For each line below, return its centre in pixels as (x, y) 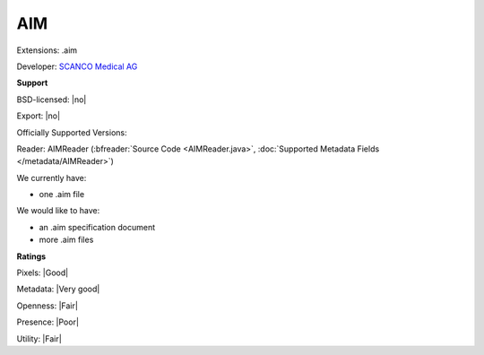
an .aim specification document (97, 227)
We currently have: (52, 177)
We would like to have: (58, 211)
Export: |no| (39, 116)
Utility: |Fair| (39, 338)
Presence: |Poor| (48, 322)
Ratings (31, 256)
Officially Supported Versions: (72, 132)
